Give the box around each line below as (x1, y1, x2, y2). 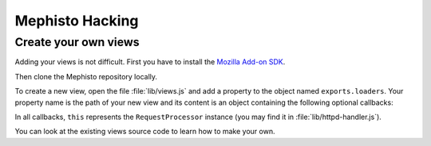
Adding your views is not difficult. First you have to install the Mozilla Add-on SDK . (14, 57, 286, 67)
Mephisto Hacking (14, 12, 139, 29)
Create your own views (14, 35, 140, 49)
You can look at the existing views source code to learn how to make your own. (14, 127, 275, 136)
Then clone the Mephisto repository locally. (14, 71, 158, 81)
